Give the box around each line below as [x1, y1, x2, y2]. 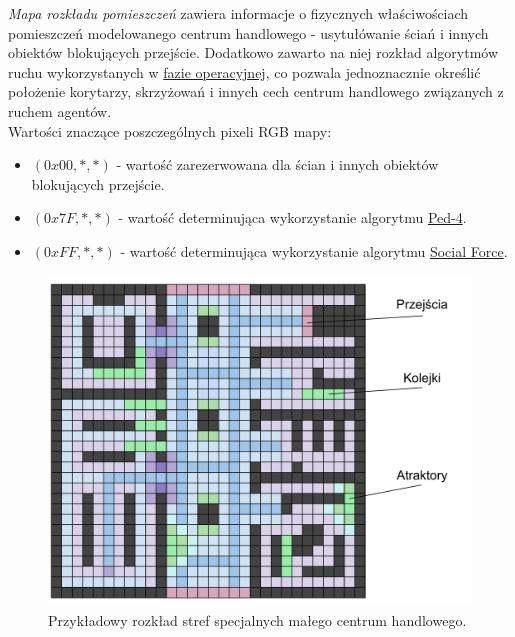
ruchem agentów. [8, 100, 112, 121]
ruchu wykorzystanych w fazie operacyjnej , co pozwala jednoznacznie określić [8, 61, 481, 82]
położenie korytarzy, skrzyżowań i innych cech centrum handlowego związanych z [8, 81, 504, 102]
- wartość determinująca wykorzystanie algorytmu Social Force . [120, 240, 508, 261]
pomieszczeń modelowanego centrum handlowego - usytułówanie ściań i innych [8, 22, 489, 43]
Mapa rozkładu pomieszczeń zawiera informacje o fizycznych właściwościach [8, 3, 469, 23]
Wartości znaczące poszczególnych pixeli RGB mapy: [8, 120, 332, 141]
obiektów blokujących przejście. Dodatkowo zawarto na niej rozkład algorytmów [8, 42, 499, 63]
